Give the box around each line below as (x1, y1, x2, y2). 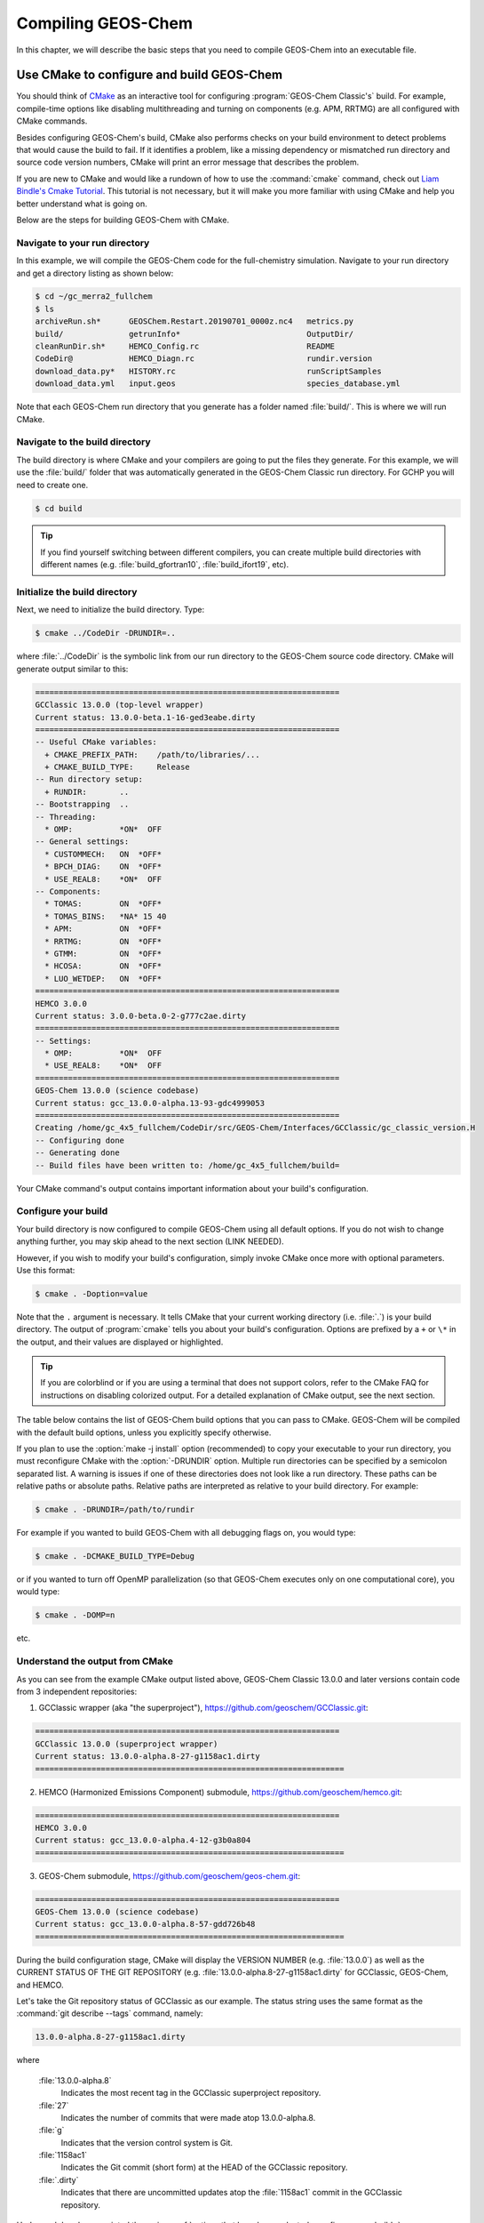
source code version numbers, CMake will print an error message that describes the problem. (16, 156, 360, 168)
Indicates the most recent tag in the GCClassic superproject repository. (60, 2088, 321, 2099)
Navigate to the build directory (16, 436, 151, 448)
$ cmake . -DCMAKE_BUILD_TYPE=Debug (35, 1552, 195, 1561)
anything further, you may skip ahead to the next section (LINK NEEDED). (16, 1236, 284, 1247)
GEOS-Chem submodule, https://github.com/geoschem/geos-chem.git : (38, 1870, 301, 1881)
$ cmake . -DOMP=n (35, 1610, 115, 1620)
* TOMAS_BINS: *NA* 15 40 (44, 911, 167, 921)
